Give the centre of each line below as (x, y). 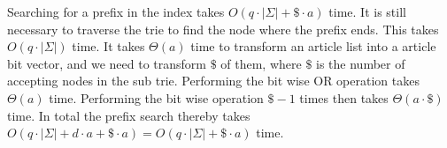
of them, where (261, 63)
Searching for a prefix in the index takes (116, 11)
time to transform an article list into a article (313, 46)
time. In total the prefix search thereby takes (129, 115)
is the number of (361, 63)
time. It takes (108, 46)
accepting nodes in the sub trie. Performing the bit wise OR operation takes (213, 81)
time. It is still (367, 11)
